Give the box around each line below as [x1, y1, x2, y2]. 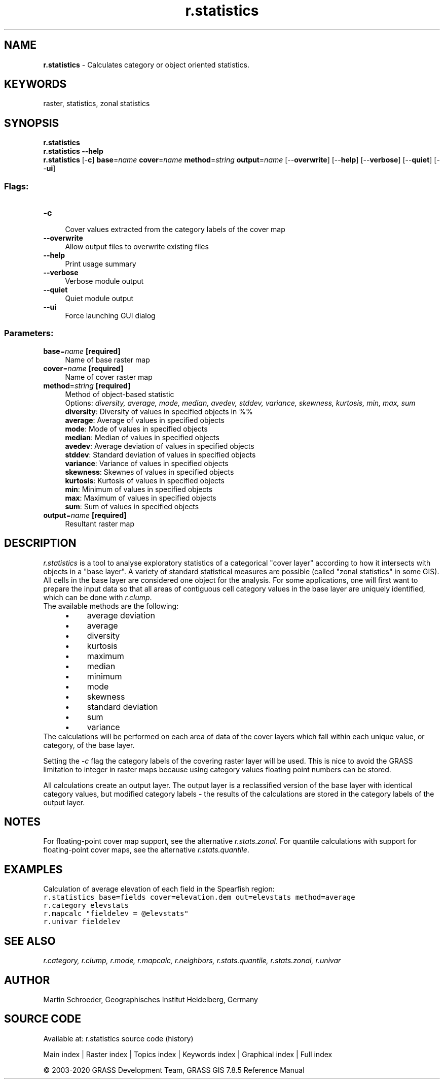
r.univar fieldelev [43, 917, 121, 926]
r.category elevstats [43, 901, 129, 910]
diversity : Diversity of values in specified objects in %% [65, 407, 253, 416]
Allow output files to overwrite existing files [65, 242, 209, 251]
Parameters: [4, 328, 54, 339]
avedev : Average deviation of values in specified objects [65, 441, 254, 450]
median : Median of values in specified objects [65, 433, 219, 442]
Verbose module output [65, 277, 144, 286]
